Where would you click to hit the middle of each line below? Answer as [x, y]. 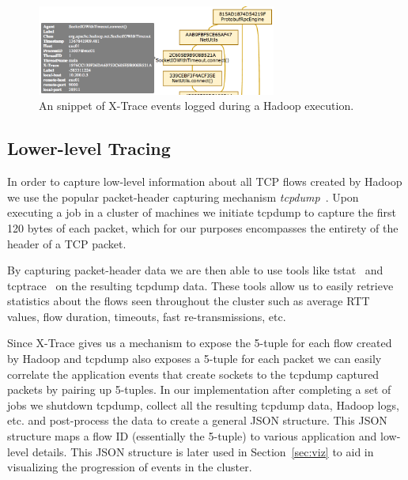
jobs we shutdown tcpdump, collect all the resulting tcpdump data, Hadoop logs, [203, 404]
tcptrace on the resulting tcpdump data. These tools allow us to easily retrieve [200, 285]
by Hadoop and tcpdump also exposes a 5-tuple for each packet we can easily [195, 359]
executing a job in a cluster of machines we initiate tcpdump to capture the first [202, 212]
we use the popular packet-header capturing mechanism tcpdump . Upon [183, 197]
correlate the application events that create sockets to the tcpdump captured [193, 374]
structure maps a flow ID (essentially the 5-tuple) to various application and [192, 436]
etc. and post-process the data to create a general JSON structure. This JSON [197, 420]
